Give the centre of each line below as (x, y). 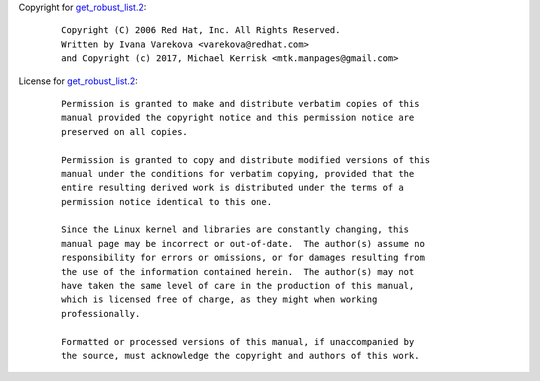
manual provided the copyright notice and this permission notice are (238, 118)
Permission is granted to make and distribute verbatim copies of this (240, 103)
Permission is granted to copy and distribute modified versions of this (246, 159)
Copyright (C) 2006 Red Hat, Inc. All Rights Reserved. (201, 30)
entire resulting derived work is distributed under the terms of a (232, 188)
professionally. (101, 313)
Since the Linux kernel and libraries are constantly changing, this (235, 229)
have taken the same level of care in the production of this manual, (238, 286)
